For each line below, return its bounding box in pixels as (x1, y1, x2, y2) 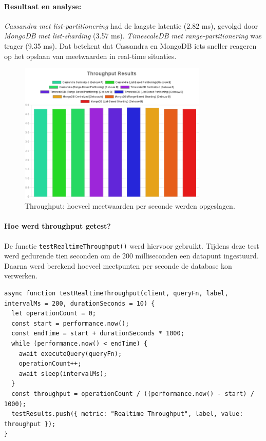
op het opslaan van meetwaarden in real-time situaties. (4, 50, 177, 61)
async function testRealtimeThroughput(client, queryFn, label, (4, 289, 229, 297)
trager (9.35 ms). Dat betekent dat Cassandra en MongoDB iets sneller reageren (4, 40, 257, 51)
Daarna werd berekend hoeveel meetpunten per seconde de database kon (4, 260, 232, 271)
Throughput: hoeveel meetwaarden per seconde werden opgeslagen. (25, 201, 235, 211)
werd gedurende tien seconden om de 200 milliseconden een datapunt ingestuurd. (4, 250, 259, 261)
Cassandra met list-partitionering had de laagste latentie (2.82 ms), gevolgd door (4, 20, 258, 31)
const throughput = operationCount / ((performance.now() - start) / (11, 390, 254, 397)
